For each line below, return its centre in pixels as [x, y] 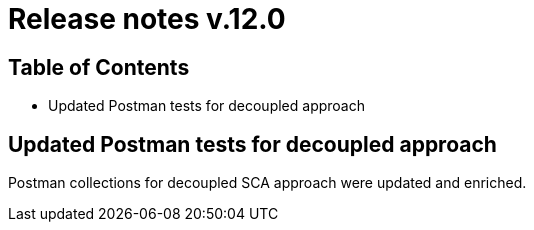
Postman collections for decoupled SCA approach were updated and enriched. [267, 183]
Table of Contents [99, 67]
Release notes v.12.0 [147, 19]
